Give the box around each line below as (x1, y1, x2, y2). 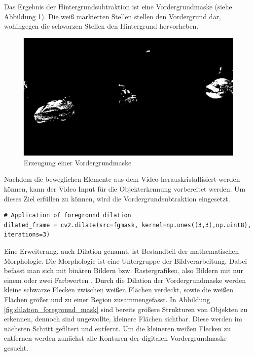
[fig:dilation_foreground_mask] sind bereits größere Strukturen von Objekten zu (4, 304, 248, 314)
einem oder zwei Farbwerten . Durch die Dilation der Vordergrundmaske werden (4, 275, 246, 285)
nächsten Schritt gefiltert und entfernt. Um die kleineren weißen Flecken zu (4, 323, 231, 333)
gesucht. (4, 342, 29, 353)
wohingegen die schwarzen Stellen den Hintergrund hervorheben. (4, 21, 199, 31)
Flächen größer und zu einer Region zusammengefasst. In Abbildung (4, 294, 211, 304)
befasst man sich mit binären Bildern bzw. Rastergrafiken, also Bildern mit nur (4, 265, 243, 276)
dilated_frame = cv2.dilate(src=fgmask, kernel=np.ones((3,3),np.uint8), (4, 221, 252, 229)
